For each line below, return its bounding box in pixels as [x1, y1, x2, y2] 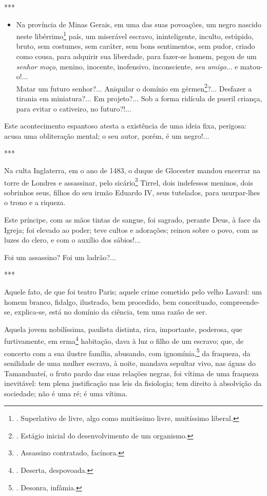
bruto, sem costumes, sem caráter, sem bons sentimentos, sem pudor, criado [16, 41, 255, 51]
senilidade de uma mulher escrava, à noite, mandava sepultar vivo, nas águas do [4, 357, 256, 368]
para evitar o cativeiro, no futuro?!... [16, 103, 131, 114]
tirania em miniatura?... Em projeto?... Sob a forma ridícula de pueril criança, [16, 93, 262, 104]
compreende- [220, 296, 260, 307]
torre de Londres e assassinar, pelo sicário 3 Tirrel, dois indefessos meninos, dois [4, 175, 253, 188]
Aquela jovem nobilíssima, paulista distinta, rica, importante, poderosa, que [4, 323, 242, 334]
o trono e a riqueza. [4, 197, 66, 208]
